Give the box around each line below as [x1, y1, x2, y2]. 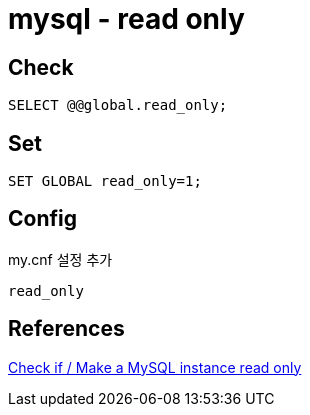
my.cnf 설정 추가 [8, 250, 113, 268]
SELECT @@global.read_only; [8, 97, 228, 114]
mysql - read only [8, 2, 245, 36]
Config [8, 206, 77, 232]
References [8, 316, 125, 342]
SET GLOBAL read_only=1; [8, 173, 202, 190]
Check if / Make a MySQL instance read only [8, 358, 302, 376]
